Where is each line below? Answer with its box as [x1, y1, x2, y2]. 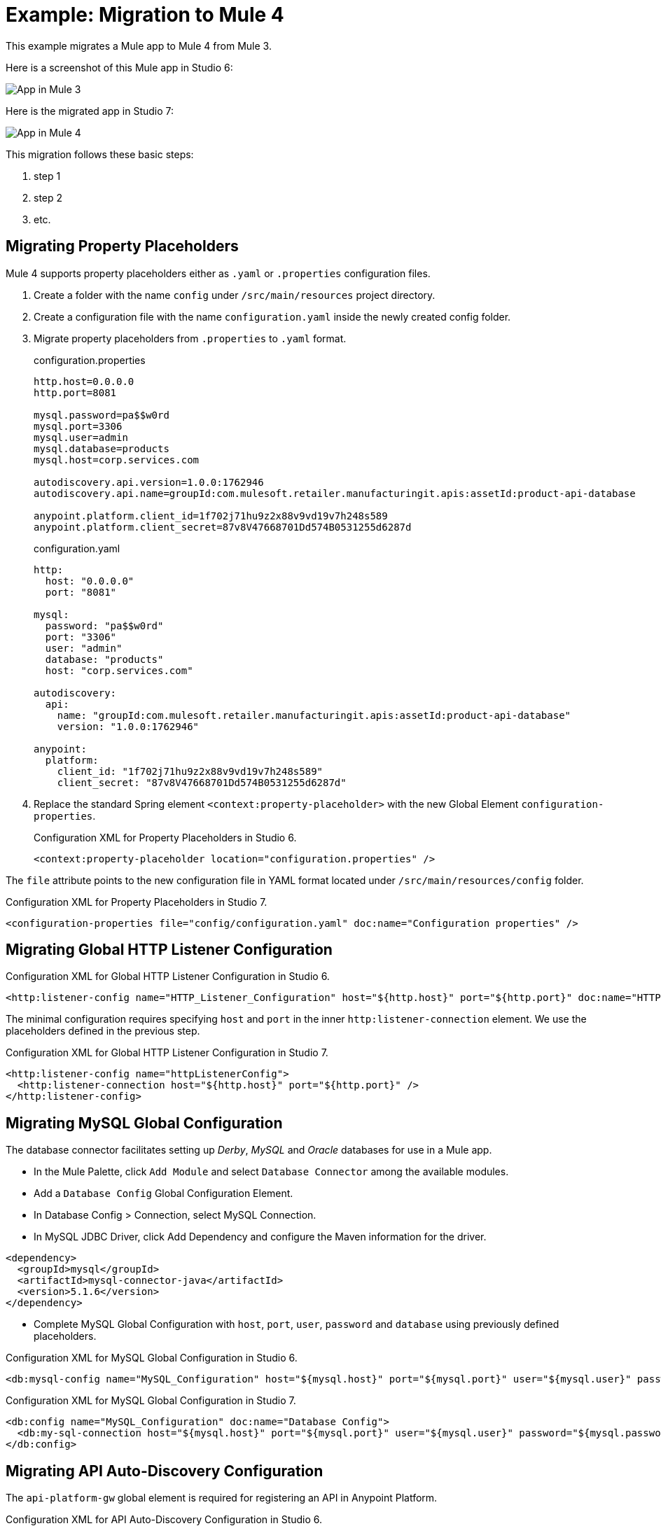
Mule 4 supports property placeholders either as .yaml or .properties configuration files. [6, 267, 431, 279]
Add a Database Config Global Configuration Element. [34, 1187, 293, 1200]
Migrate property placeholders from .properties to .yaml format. [34, 332, 347, 344]
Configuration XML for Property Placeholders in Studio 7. [6, 895, 267, 908]
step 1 [34, 169, 61, 182]
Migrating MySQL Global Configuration [6, 1114, 283, 1132]
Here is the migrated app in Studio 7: [6, 104, 174, 117]
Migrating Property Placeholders [6, 237, 239, 255]
